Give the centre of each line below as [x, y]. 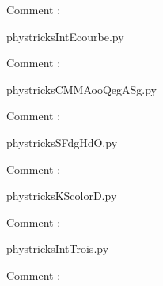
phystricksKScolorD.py [62, 196]
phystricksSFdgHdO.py [62, 142]
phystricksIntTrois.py [58, 248]
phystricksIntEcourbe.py [65, 36]
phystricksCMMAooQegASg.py [81, 89]
